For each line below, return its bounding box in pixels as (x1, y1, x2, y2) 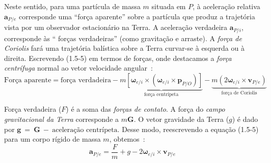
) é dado (232, 113, 258, 124)
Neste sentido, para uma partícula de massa (4, 1, 141, 11)
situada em (151, 1, 186, 11)
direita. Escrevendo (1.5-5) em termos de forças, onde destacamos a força (4, 52, 232, 63)
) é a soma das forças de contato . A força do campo (66, 104, 225, 114)
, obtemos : (109, 134, 145, 144)
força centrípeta (144, 91, 179, 97)
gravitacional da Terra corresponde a (4, 113, 119, 124)
